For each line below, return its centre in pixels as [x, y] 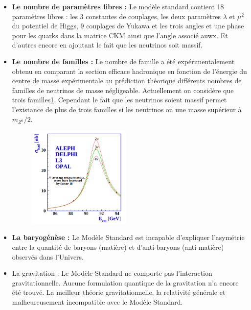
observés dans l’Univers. [48, 256]
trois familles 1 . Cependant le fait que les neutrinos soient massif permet [119, 100]
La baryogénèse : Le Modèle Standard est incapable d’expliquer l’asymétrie [128, 237]
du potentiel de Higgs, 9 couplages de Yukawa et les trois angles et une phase [128, 26]
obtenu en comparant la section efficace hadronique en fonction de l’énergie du [129, 71]
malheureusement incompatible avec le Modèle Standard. [97, 302]
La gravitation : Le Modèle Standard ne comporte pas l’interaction [112, 273]
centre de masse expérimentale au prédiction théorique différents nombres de [127, 81]
